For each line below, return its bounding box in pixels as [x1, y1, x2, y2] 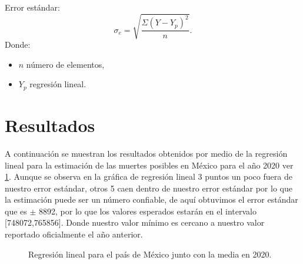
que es [5, 204, 27, 217]
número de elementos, [26, 58, 105, 70]
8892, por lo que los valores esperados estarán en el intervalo [39, 204, 257, 217]
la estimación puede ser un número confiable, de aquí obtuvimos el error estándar [5, 193, 298, 206]
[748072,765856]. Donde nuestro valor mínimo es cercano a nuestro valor [5, 216, 265, 229]
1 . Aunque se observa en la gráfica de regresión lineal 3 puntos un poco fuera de [5, 170, 292, 183]
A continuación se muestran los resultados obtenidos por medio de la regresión [5, 147, 288, 159]
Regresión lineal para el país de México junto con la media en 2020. [28, 247, 272, 260]
